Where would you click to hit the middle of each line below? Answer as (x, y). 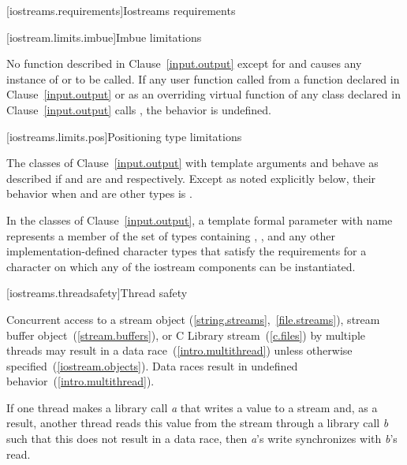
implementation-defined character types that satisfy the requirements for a (187, 251)
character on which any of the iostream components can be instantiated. (181, 266)
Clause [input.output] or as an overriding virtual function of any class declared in (203, 94)
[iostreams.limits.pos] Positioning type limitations (124, 136)
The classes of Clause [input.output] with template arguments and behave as (192, 163)
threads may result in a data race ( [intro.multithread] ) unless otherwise (179, 350)
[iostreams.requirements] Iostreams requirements (121, 10)
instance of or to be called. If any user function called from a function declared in (203, 78)
